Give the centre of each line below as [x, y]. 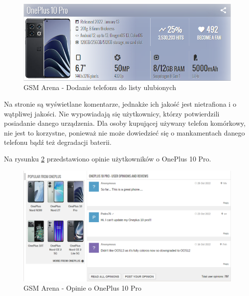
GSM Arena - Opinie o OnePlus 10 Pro [82, 288]
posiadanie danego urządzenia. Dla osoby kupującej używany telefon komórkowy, [125, 123]
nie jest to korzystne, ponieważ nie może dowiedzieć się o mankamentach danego [124, 132]
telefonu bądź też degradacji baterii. [58, 142]
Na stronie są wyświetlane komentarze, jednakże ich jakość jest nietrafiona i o [120, 104]
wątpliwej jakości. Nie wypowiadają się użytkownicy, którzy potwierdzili [112, 113]
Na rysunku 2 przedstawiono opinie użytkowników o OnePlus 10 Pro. [108, 158]
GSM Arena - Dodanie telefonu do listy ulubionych [100, 87]
